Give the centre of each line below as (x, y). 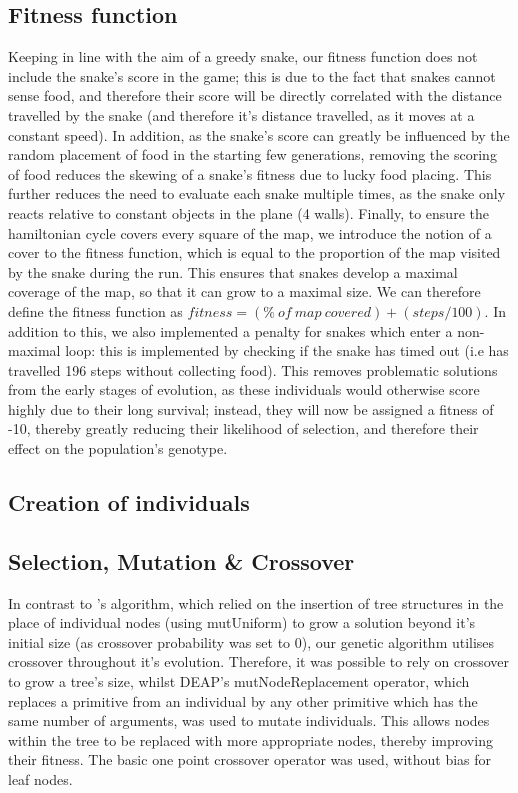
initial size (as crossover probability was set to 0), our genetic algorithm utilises (251, 641)
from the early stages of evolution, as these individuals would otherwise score (244, 389)
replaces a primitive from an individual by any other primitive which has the (243, 700)
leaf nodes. (40, 779)
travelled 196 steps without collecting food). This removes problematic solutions (253, 369)
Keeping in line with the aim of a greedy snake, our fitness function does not (243, 56)
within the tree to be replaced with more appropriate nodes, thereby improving (250, 739)
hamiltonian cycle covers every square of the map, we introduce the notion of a (250, 232)
